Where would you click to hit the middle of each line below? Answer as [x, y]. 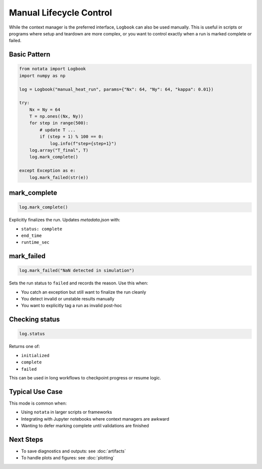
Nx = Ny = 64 [45, 109]
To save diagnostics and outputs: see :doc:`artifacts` [74, 451]
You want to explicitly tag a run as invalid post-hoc [72, 306]
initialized [35, 355]
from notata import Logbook [52, 69]
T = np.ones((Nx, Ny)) [56, 117]
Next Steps [26, 439]
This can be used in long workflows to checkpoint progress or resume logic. [85, 378]
